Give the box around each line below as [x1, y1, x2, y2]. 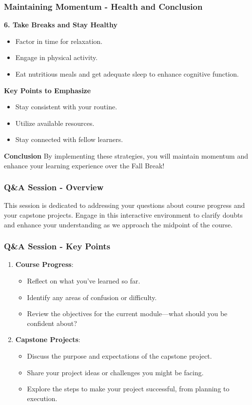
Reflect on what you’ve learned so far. [27, 275, 140, 285]
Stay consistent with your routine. [15, 101, 117, 112]
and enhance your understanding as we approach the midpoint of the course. [4, 219, 233, 229]
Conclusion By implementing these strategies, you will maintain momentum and [4, 150, 248, 161]
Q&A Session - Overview [4, 181, 104, 193]
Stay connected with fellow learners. [15, 134, 123, 144]
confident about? [27, 318, 77, 328]
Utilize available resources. [15, 118, 95, 128]
